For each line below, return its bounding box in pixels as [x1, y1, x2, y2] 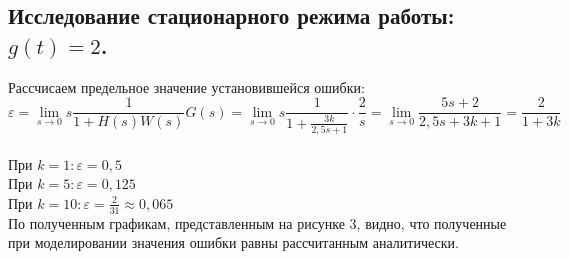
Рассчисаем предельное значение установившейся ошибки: [8, 76, 365, 97]
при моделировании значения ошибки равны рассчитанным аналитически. [8, 232, 459, 253]
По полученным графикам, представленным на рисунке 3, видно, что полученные [8, 212, 507, 233]
